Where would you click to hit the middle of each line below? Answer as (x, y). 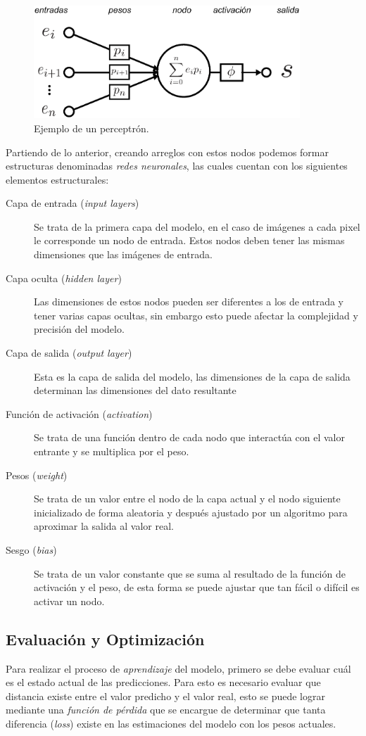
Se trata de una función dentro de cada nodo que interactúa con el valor (189, 437)
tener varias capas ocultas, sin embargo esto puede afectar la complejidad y (196, 315)
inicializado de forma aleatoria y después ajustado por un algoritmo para (191, 512)
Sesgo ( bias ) (31, 549)
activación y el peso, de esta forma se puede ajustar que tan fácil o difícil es (197, 587)
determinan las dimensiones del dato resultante (135, 390)
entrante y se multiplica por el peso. (112, 451)
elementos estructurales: (57, 179)
